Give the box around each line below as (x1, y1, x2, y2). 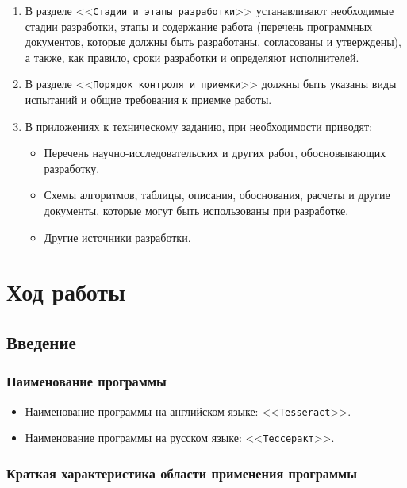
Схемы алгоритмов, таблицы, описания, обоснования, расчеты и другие (44, 186, 390, 203)
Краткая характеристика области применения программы (6, 463, 358, 482)
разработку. (44, 159, 100, 176)
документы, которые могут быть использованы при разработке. (44, 202, 349, 219)
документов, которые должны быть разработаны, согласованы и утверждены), (25, 33, 401, 50)
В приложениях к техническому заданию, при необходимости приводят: (25, 117, 373, 134)
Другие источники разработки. (44, 229, 191, 245)
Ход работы (6, 275, 125, 308)
